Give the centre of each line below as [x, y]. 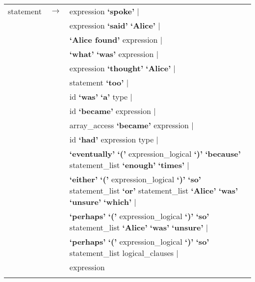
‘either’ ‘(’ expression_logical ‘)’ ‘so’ [135, 179]
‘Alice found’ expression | [116, 40]
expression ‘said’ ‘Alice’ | [115, 25]
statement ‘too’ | [99, 82]
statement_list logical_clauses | [124, 253]
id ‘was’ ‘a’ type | [101, 97]
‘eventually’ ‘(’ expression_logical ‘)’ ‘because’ [155, 154]
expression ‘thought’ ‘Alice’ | [123, 68]
